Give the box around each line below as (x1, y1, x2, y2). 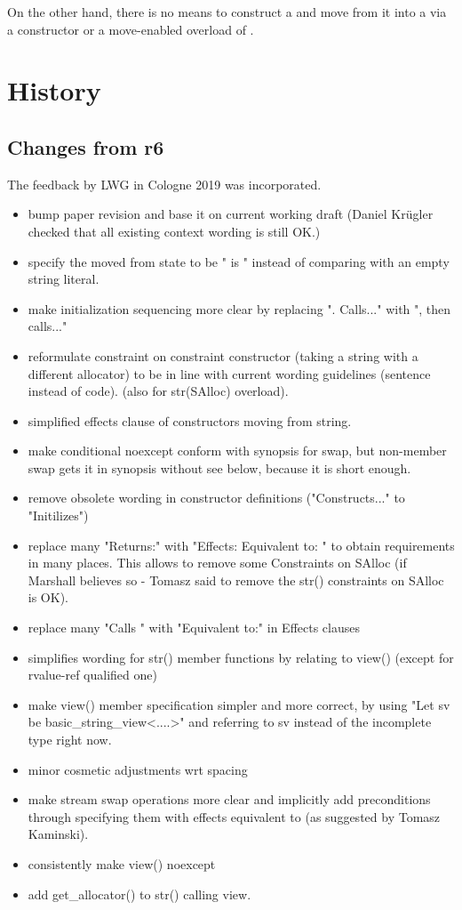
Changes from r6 (7, 133, 164, 160)
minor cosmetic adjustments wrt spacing (28, 760, 248, 778)
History (7, 72, 101, 109)
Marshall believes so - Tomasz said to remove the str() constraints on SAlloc (28, 570, 444, 589)
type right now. (28, 730, 112, 749)
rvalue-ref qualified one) (28, 665, 157, 684)
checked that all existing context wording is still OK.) (28, 221, 321, 240)
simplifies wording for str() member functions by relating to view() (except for (28, 648, 454, 666)
